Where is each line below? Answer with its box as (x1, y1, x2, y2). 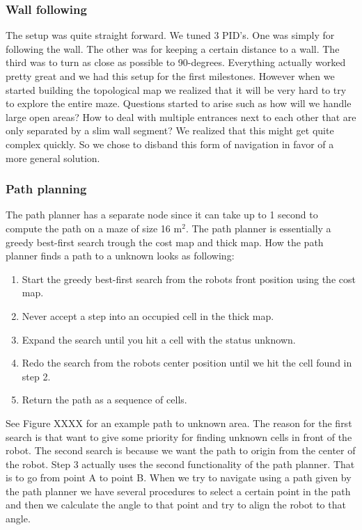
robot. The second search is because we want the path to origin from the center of (6, 443, 356, 458)
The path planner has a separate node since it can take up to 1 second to (6, 207, 318, 222)
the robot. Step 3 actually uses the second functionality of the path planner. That (6, 456, 355, 471)
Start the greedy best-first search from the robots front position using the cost (22, 271, 356, 286)
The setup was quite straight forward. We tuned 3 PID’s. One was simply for (6, 28, 335, 42)
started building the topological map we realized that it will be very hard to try (6, 82, 347, 97)
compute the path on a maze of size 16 (6, 220, 171, 235)
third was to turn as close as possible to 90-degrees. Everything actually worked (6, 55, 346, 70)
